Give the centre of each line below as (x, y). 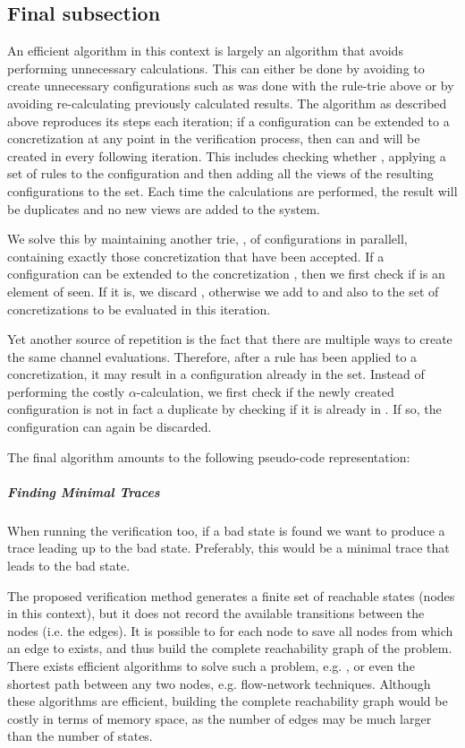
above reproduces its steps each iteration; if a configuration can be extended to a (228, 120)
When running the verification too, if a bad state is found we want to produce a (226, 530)
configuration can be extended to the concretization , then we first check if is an (226, 274)
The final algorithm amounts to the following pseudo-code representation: (209, 456)
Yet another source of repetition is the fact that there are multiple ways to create (230, 339)
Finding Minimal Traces (84, 491)
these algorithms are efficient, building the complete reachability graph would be (228, 701)
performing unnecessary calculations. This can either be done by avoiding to (216, 68)
